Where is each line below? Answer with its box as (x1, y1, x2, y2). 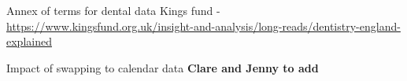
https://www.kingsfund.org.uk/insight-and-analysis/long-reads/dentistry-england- (6, 17, 401, 34)
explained (6, 33, 52, 50)
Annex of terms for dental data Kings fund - (6, 2, 220, 18)
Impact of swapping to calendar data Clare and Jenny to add (6, 59, 319, 75)
